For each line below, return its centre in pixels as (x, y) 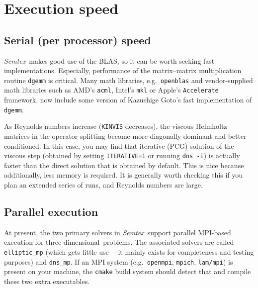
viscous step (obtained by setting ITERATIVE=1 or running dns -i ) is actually (122, 155)
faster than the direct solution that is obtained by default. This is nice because (124, 165)
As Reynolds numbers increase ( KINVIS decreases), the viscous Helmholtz (116, 126)
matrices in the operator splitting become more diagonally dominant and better (125, 136)
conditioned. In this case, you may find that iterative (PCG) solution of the (119, 145)
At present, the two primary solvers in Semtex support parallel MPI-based (118, 232)
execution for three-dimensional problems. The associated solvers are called (119, 242)
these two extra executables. (47, 281)
